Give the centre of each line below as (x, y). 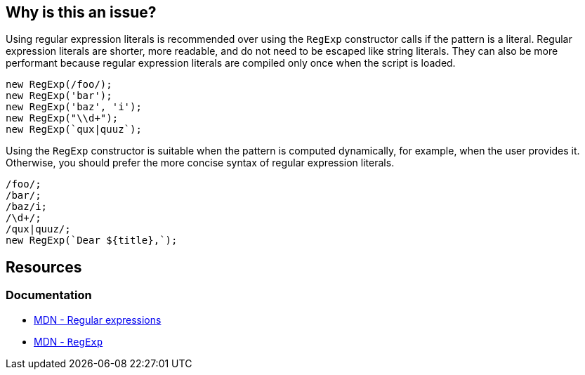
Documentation (49, 295)
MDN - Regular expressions (98, 320)
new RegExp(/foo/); (59, 85)
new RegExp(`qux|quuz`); (74, 130)
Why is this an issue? (81, 12)
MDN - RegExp (68, 341)
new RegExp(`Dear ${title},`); (92, 241)
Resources (44, 267)
